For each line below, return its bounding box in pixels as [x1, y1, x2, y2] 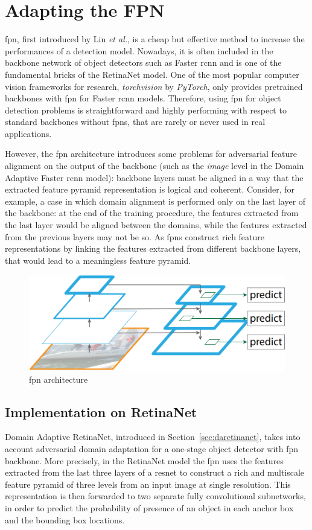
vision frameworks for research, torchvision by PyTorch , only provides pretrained [5, 80, 303, 92]
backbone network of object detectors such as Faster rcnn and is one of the [5, 56, 282, 69]
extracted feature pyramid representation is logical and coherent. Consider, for [5, 183, 295, 196]
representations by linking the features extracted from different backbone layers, [5, 242, 301, 255]
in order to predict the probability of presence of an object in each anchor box [5, 501, 294, 514]
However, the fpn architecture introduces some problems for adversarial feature [5, 147, 298, 160]
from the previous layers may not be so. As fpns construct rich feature [5, 230, 265, 243]
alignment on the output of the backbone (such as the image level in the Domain [5, 159, 304, 172]
